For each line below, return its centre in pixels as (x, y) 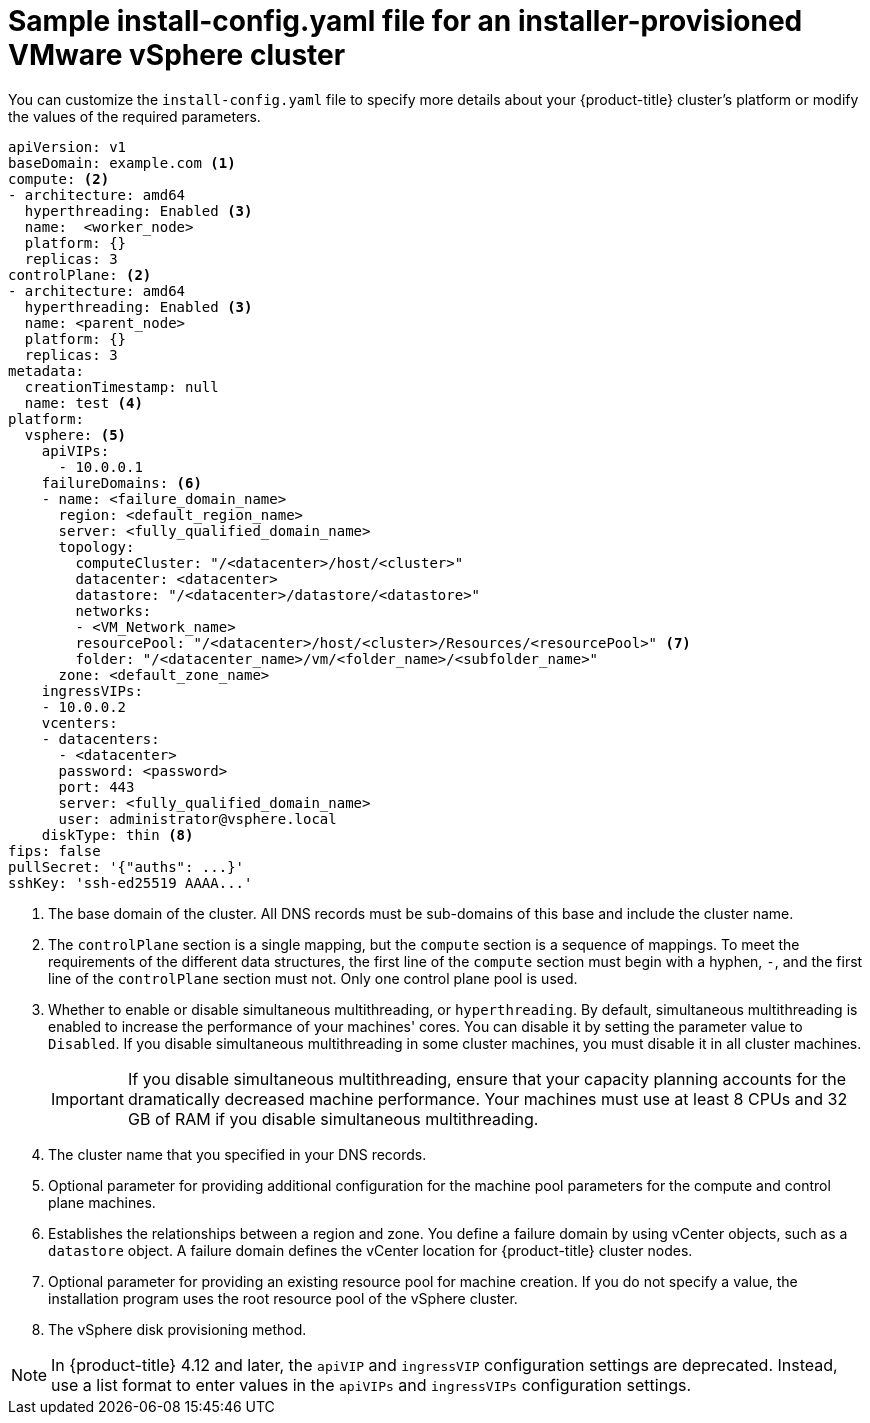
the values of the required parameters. (134, 116)
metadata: (46, 370)
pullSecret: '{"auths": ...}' (126, 866)
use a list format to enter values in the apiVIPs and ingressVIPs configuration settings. (371, 1384)
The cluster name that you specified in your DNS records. (237, 1154)
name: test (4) (83, 402)
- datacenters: (100, 738)
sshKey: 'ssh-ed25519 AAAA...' (130, 882)
